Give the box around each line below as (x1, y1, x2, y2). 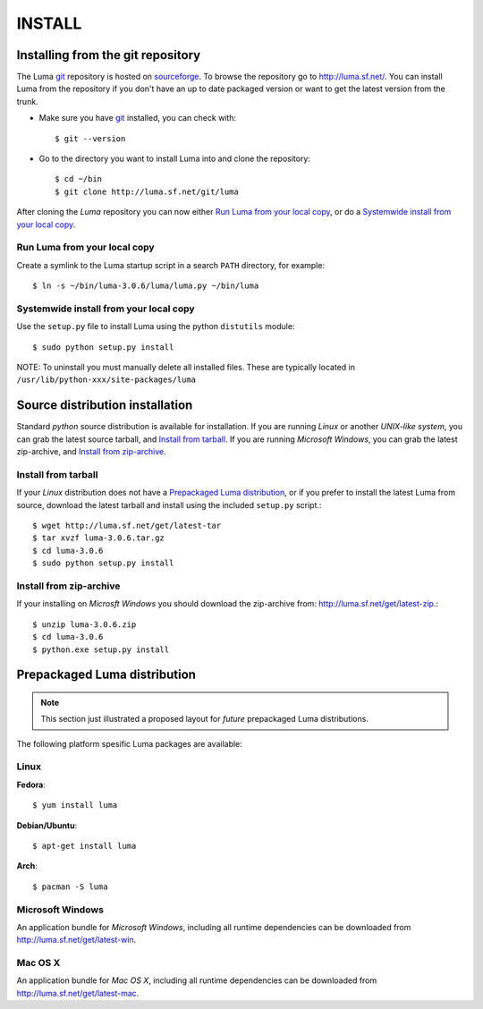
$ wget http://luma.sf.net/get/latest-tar (32, 521, 222, 531)
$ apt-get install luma (32, 841, 137, 852)
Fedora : (16, 779, 47, 790)
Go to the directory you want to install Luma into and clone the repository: (38, 153, 310, 165)
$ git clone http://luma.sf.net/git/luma (55, 186, 239, 197)
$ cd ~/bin (55, 174, 103, 184)
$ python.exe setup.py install (32, 644, 170, 655)
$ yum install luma (32, 801, 118, 810)
